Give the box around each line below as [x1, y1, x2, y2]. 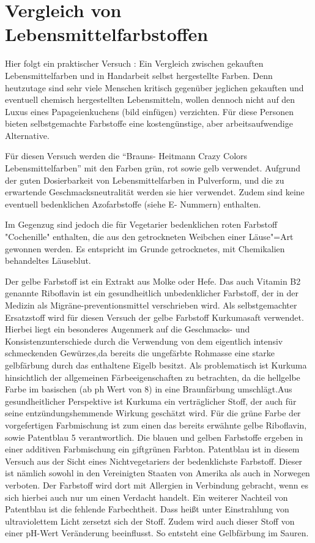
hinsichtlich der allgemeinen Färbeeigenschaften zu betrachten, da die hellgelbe [5, 370, 300, 383]
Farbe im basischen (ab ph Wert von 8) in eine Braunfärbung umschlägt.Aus [5, 383, 292, 395]
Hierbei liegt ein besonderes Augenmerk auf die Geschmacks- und [5, 323, 250, 335]
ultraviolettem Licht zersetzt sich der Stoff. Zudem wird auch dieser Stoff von [5, 514, 295, 527]
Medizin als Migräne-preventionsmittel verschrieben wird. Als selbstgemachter [5, 299, 297, 311]
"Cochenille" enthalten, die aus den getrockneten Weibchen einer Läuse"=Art [5, 230, 294, 243]
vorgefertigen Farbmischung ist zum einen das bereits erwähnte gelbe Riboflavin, [5, 418, 307, 431]
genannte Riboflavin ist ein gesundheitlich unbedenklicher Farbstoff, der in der [5, 286, 298, 299]
